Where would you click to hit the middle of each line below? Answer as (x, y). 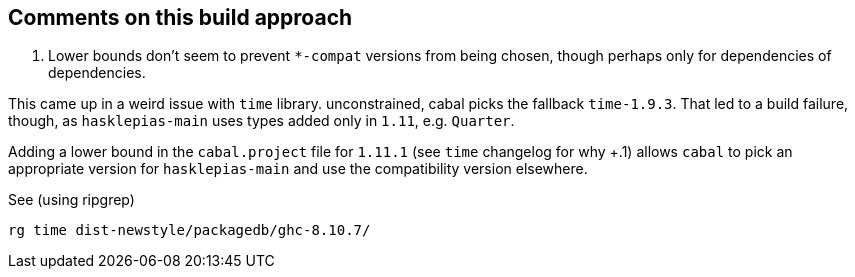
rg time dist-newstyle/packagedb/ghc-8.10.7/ (189, 230)
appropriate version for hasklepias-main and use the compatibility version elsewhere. (298, 169)
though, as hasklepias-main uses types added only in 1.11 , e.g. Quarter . (261, 121)
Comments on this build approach (180, 17)
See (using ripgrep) (71, 200)
